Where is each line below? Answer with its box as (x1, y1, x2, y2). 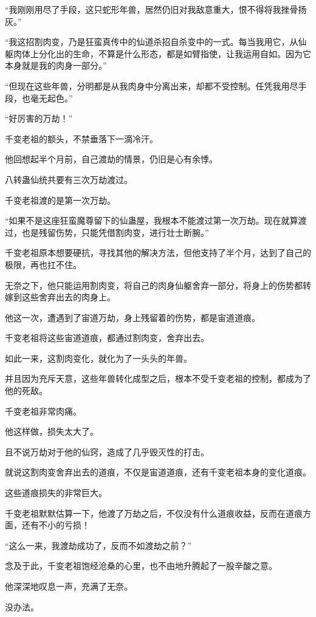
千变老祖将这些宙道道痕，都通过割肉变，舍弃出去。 (5, 331, 209, 344)
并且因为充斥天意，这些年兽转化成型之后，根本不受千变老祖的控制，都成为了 (5, 372, 311, 385)
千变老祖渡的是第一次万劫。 (5, 193, 115, 206)
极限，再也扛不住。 (5, 258, 81, 271)
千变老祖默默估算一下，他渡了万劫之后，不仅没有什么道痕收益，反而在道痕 (5, 506, 303, 519)
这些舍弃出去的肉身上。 (21, 291, 115, 303)
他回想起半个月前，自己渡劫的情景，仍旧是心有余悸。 (5, 153, 218, 165)
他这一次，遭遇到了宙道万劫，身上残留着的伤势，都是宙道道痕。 (5, 311, 260, 323)
